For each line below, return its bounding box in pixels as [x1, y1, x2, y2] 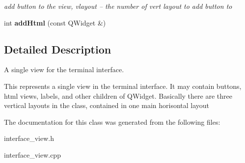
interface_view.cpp [4, 149, 61, 160]
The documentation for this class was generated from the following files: [4, 116, 220, 127]
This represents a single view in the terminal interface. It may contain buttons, [4, 81, 242, 91]
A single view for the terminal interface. [4, 64, 124, 75]
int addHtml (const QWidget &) [4, 17, 106, 27]
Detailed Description [4, 41, 111, 56]
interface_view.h [4, 133, 54, 143]
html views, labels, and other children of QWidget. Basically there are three [4, 90, 232, 101]
